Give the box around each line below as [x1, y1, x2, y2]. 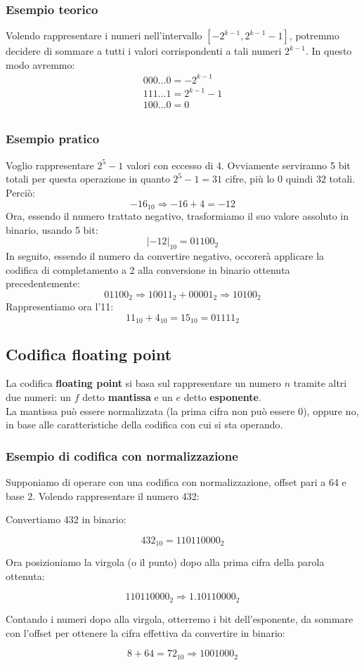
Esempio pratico [6, 130, 100, 147]
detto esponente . [183, 390, 261, 404]
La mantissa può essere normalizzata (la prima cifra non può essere [6, 403, 295, 418]
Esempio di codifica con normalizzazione [6, 447, 238, 464]
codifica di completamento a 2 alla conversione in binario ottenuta [6, 262, 290, 277]
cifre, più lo [225, 171, 275, 186]
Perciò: [6, 185, 35, 199]
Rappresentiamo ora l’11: [6, 299, 114, 314]
